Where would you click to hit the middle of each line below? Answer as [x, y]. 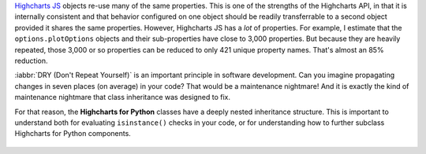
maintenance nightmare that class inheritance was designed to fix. [122, 97]
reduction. [31, 60]
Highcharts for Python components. [73, 134]
